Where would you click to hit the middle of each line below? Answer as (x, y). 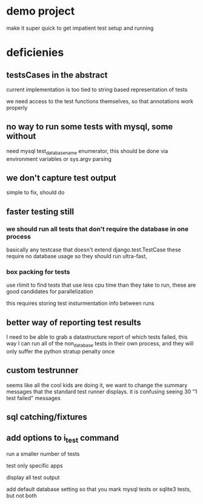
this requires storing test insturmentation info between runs (80, 303)
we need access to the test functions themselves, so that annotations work (100, 101)
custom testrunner (42, 371)
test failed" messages (33, 398)
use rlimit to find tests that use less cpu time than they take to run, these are (101, 285)
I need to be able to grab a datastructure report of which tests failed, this (97, 337)
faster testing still (40, 212)
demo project (41, 11)
